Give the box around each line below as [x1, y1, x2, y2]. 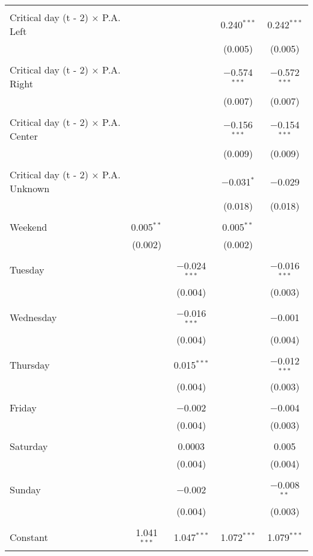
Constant [10, 529, 48, 544]
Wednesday [10, 310, 57, 325]
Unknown [10, 181, 50, 195]
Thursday [10, 357, 50, 372]
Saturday [10, 439, 48, 454]
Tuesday [10, 263, 45, 277]
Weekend [10, 220, 48, 234]
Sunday [10, 482, 41, 496]
